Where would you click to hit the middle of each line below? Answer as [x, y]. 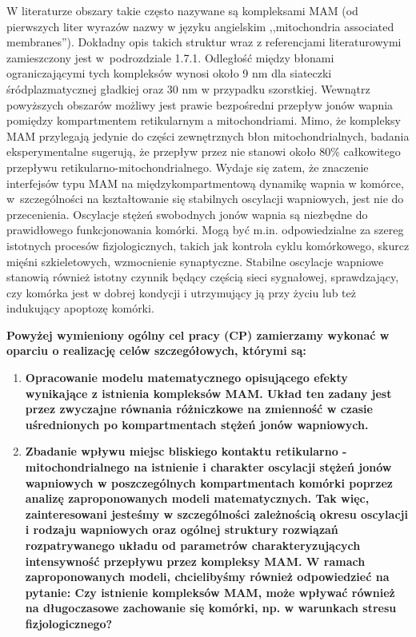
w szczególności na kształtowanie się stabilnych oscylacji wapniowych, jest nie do [205, 199]
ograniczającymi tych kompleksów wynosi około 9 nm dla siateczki [169, 73]
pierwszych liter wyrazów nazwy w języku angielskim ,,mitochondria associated [200, 26]
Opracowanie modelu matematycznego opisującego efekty [186, 378]
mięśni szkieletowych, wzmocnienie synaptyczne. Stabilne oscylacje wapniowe [195, 261]
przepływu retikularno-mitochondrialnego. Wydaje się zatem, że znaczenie [188, 167]
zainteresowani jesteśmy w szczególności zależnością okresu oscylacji [216, 514]
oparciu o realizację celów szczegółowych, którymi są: [156, 350]
